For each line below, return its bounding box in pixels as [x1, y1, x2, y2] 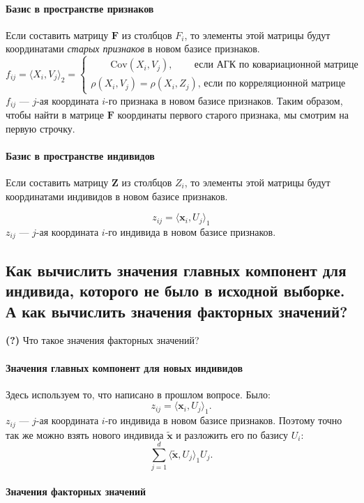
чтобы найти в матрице [6, 107, 105, 121]
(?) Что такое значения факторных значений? [6, 333, 199, 347]
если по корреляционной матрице [204, 79, 346, 89]
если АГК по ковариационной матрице [194, 60, 358, 70]
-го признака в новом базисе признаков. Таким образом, [105, 93, 343, 107]
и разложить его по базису [176, 427, 289, 442]
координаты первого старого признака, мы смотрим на [117, 107, 349, 121]
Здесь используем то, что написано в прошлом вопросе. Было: [6, 386, 271, 401]
